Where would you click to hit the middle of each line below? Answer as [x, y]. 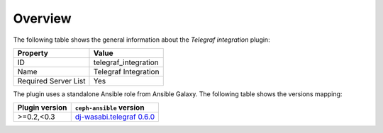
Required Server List [51, 81]
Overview [42, 18]
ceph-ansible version [110, 108]
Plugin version [42, 108]
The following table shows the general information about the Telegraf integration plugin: [141, 40]
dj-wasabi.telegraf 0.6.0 [115, 117]
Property [33, 53]
